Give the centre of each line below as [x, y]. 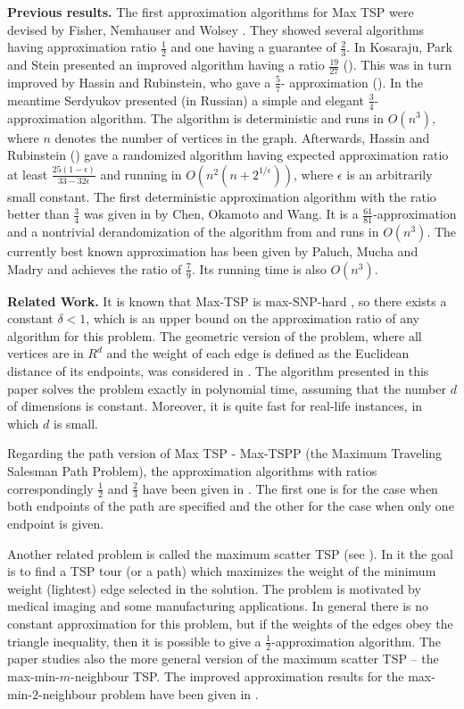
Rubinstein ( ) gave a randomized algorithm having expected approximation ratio [228, 155]
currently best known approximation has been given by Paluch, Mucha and [213, 251]
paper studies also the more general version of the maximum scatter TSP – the [223, 659]
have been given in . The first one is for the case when [290, 488]
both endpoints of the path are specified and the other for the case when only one [231, 506]
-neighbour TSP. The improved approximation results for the [237, 676]
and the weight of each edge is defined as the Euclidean [258, 353]
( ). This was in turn [397, 65]
